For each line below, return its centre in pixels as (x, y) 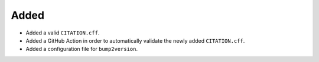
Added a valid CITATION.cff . (63, 33)
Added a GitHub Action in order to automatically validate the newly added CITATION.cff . (135, 40)
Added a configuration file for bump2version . (82, 49)
